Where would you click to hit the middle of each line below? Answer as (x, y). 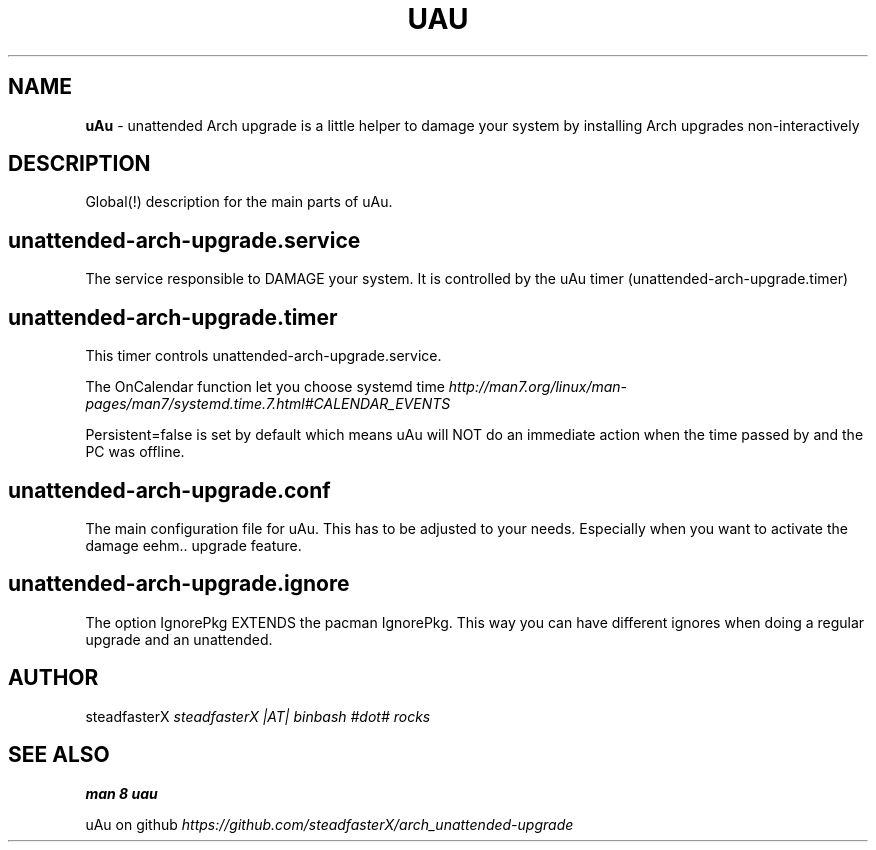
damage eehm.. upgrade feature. (193, 545)
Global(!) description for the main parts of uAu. (239, 202)
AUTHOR (53, 678)
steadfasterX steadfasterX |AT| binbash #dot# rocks (258, 716)
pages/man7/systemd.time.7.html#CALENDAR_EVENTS (268, 404)
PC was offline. (135, 452)
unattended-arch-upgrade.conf (169, 490)
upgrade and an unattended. (179, 639)
